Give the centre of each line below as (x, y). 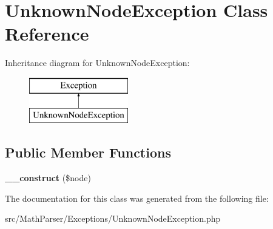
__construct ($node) (48, 178)
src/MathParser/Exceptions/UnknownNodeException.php (113, 218)
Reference (47, 34)
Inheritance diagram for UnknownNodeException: (97, 63)
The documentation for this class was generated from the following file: (137, 198)
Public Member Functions (88, 152)
